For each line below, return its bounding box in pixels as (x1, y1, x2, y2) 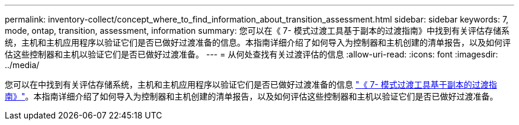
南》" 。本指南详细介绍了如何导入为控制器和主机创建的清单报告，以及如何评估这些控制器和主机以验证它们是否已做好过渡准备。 (5, 91, 498, 101)
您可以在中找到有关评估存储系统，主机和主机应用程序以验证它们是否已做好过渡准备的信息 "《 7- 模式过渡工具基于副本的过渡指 (5, 79, 497, 89)
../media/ (5, 60, 40, 70)
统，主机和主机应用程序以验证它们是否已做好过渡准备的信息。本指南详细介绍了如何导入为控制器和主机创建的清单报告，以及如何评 (5, 37, 511, 47)
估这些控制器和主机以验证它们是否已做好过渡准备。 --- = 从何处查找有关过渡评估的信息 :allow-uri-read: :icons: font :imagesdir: (5, 49, 498, 59)
